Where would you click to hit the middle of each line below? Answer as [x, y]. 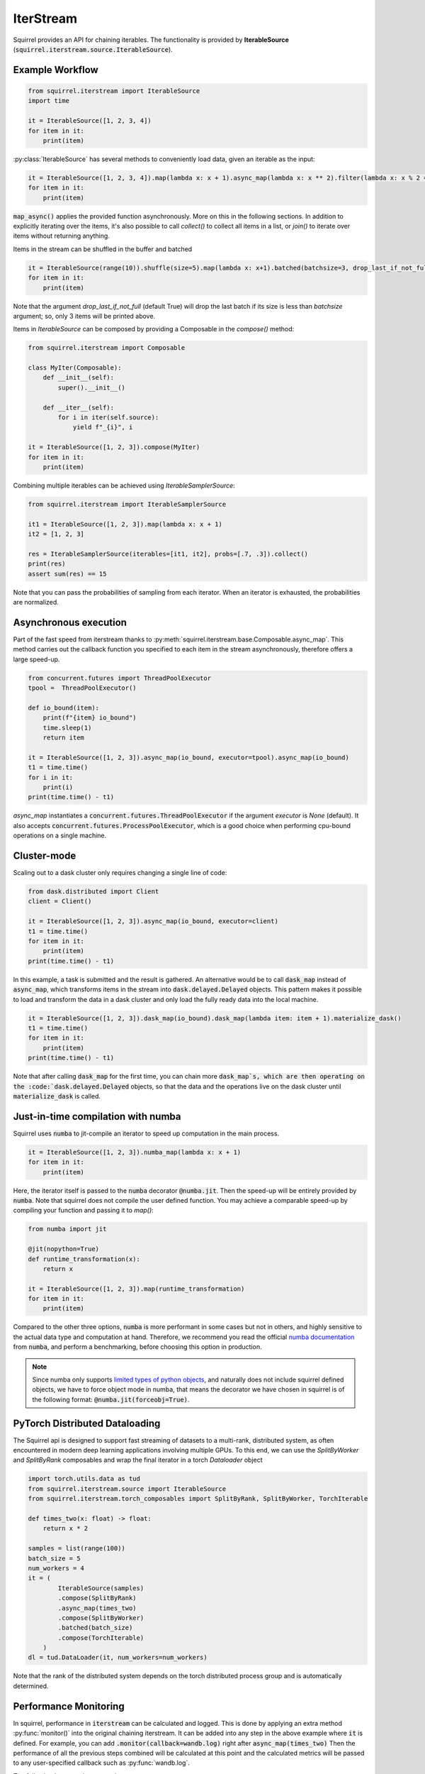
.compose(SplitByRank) [97, 1598]
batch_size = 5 [54, 1558]
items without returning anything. [61, 236]
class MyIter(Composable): [75, 368]
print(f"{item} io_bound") [90, 718]
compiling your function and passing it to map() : [83, 1211]
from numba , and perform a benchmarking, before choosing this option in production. [137, 1347]
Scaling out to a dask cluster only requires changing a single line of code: [120, 873]
